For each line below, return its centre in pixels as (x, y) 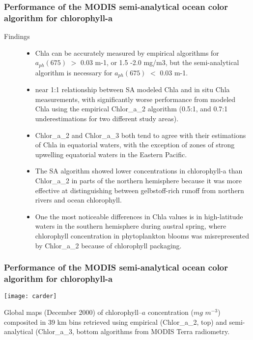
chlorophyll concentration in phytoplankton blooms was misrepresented (142, 235)
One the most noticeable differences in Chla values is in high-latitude (139, 216)
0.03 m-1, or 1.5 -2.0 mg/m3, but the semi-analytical (160, 62)
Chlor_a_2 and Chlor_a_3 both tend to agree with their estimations (141, 135)
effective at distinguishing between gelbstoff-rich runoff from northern (140, 190)
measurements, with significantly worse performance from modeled (135, 99)
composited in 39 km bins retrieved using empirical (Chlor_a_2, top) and (115, 322)
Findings (17, 36)
